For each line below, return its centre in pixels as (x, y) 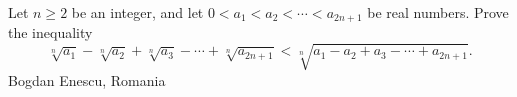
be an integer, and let (137, 12)
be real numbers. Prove (438, 12)
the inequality (50, 32)
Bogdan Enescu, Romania (87, 79)
